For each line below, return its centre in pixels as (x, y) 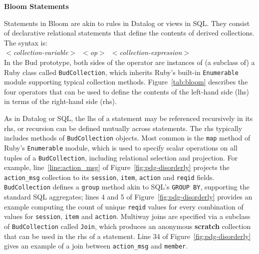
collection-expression (151, 52)
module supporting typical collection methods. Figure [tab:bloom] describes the (126, 82)
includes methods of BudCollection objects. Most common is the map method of (127, 138)
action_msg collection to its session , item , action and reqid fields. (109, 177)
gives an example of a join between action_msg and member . (96, 246)
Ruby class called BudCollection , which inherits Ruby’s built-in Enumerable (121, 72)
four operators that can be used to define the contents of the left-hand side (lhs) (127, 91)
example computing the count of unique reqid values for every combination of (124, 206)
